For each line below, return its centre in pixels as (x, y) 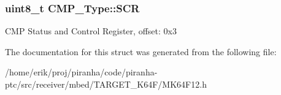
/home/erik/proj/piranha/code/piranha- (81, 72)
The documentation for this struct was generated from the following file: (141, 51)
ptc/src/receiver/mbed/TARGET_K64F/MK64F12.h (106, 84)
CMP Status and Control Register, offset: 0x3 (91, 31)
